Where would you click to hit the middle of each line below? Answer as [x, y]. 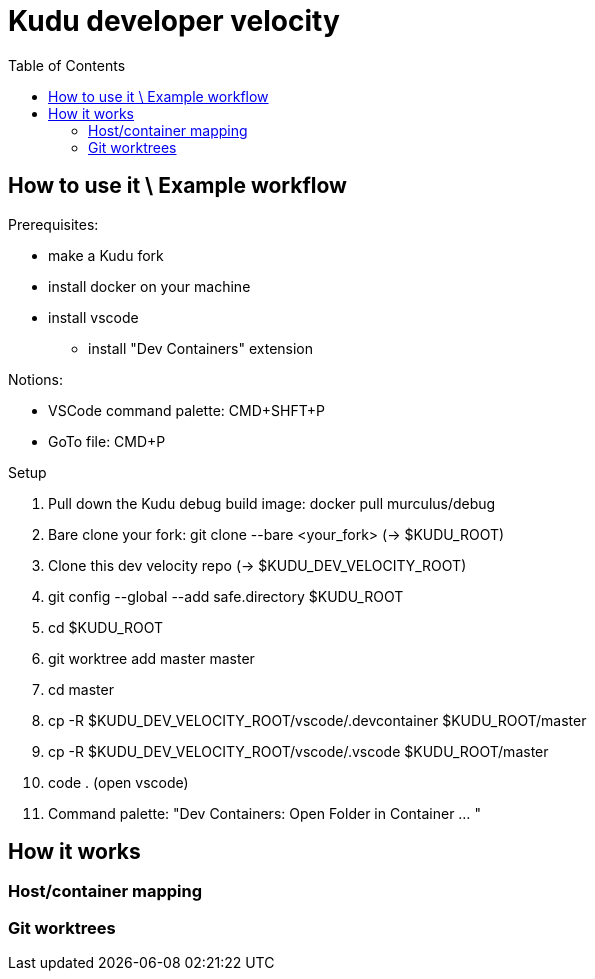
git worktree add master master [151, 658]
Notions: [36, 379]
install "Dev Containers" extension [201, 348]
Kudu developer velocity [174, 21]
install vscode [93, 317]
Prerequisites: [53, 224]
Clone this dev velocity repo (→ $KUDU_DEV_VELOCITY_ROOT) [257, 565]
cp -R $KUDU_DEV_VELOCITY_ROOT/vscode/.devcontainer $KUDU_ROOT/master [317, 720]
